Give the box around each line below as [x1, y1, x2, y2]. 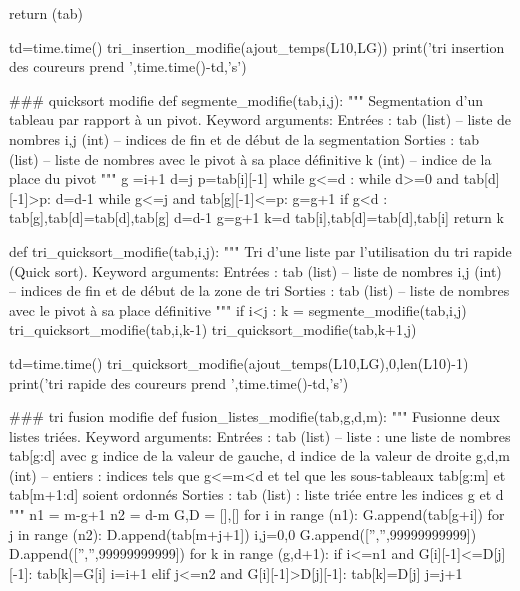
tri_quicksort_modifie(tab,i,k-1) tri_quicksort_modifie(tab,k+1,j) [9, 319, 417, 340]
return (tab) [9, 3, 83, 23]
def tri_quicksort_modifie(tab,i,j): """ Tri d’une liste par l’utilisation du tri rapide [9, 240, 512, 261]
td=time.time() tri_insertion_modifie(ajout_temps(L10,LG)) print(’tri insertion [9, 36, 505, 57]
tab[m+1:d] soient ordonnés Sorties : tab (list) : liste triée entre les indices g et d [9, 484, 504, 505]
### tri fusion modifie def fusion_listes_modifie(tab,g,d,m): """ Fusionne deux [9, 406, 500, 427]
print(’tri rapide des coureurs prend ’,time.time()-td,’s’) [9, 372, 349, 393]
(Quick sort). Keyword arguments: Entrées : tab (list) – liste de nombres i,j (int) [9, 260, 502, 281]
